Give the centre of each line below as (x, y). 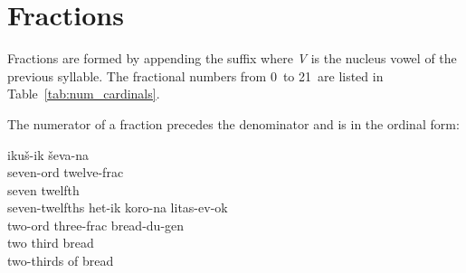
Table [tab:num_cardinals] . (84, 94)
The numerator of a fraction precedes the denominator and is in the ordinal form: (233, 123)
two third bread (51, 243)
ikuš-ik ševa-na (48, 154)
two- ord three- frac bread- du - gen (96, 225)
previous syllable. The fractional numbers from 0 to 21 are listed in (195, 75)
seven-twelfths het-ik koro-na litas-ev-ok (118, 207)
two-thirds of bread (61, 261)
